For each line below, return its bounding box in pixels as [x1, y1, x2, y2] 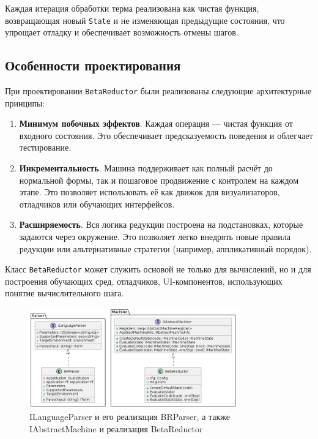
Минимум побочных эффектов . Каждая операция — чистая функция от [19, 117, 293, 130]
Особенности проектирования [5, 56, 181, 75]
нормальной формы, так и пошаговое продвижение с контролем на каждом [19, 173, 299, 186]
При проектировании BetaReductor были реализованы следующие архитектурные [5, 84, 311, 97]
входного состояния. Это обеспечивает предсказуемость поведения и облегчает [19, 129, 313, 141]
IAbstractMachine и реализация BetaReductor [29, 422, 203, 435]
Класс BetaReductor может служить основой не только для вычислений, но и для [5, 263, 311, 276]
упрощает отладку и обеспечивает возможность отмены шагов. [5, 26, 239, 39]
